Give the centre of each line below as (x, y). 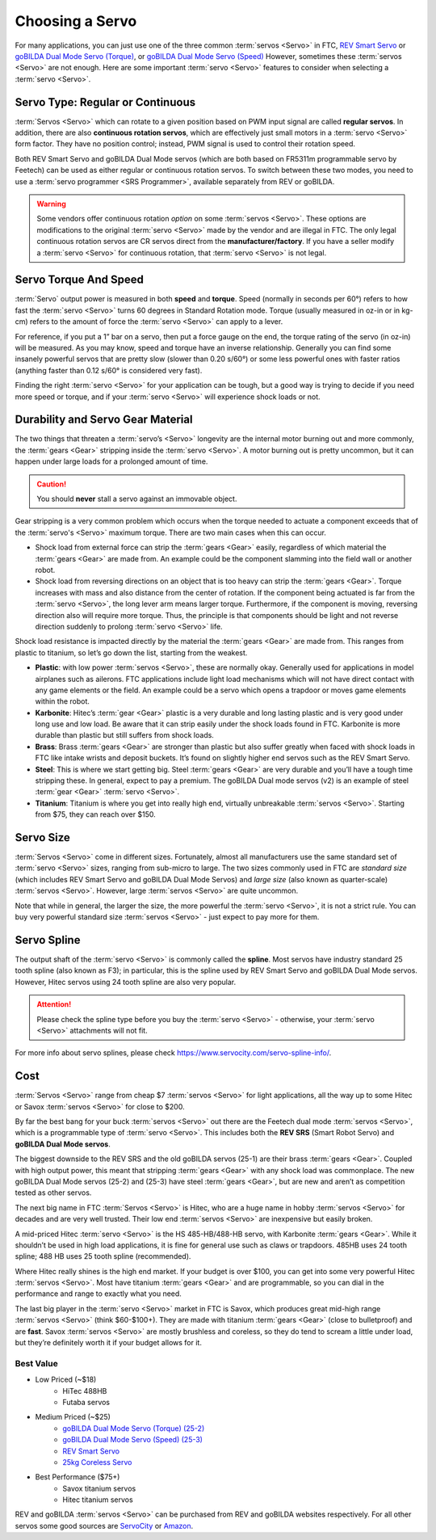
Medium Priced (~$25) (73, 1417)
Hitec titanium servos (98, 1500)
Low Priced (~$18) (66, 1380)
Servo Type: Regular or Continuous (105, 102)
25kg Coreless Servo (97, 1462)
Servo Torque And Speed (80, 280)
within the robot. (63, 701)
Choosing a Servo (76, 21)
